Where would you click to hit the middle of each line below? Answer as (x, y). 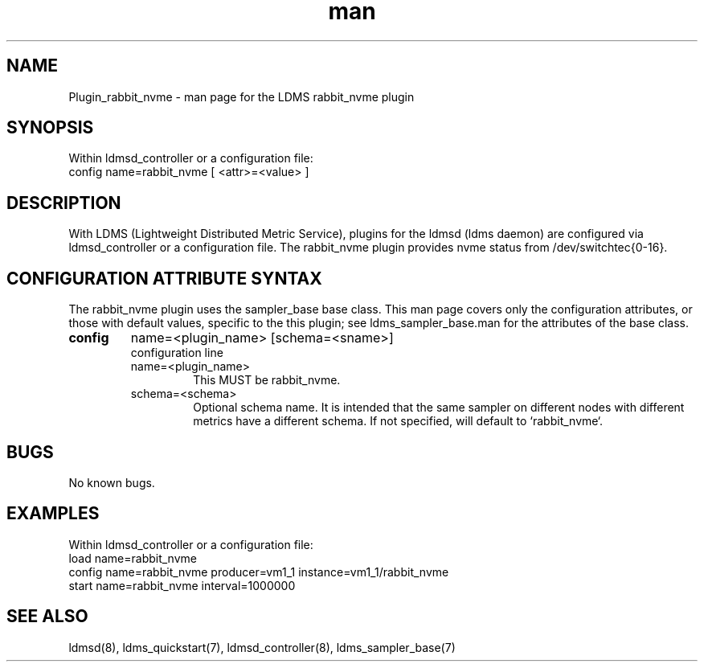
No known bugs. (112, 482)
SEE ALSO (47, 617)
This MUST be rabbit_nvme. (267, 380)
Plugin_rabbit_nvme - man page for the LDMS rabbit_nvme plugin (241, 96)
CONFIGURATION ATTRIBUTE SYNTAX (164, 278)
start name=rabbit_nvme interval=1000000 (182, 585)
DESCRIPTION (64, 203)
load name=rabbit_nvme (133, 558)
